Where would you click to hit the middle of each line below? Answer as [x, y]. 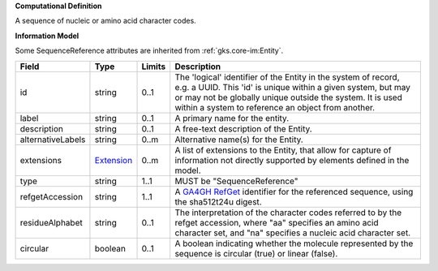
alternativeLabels [53, 140]
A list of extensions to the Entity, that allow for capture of [283, 150]
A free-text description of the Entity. [243, 128]
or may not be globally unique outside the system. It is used [289, 97]
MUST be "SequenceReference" [236, 181]
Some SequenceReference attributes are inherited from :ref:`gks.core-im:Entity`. [149, 51]
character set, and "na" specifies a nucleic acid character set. [293, 233]
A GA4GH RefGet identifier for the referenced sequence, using [294, 191]
